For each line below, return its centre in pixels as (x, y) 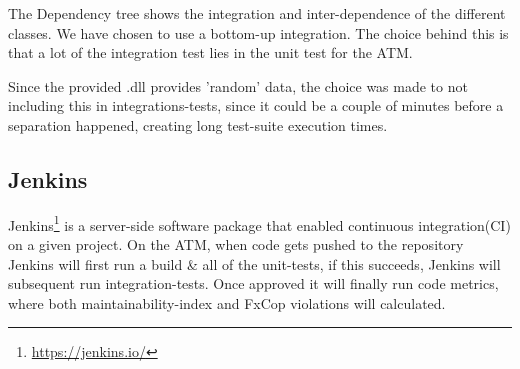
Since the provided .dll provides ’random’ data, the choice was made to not (238, 85)
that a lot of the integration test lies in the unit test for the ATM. (210, 52)
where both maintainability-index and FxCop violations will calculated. (227, 302)
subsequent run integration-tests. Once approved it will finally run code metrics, (253, 283)
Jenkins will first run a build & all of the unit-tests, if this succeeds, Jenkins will (254, 263)
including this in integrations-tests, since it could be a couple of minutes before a (256, 105)
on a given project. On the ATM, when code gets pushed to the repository (236, 244)
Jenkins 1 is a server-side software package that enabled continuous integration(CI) (259, 223)
